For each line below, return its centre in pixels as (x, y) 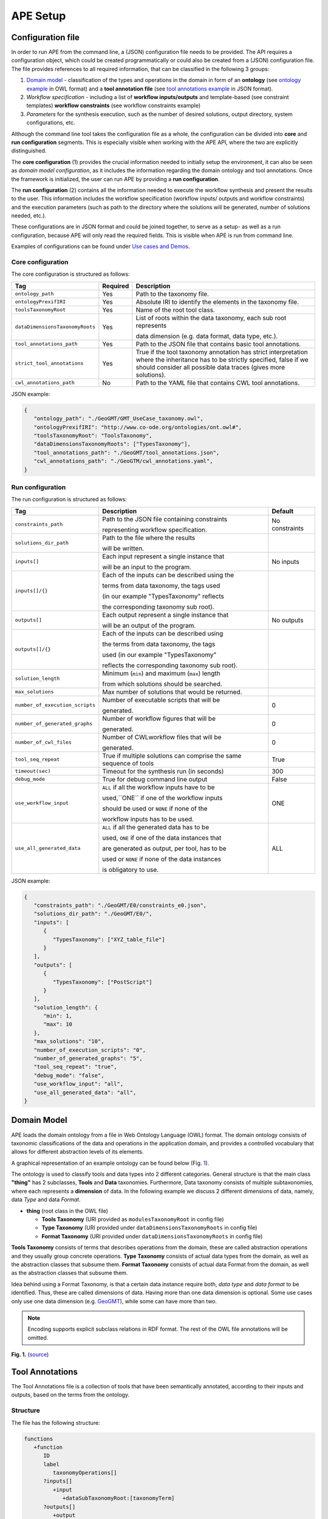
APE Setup (39, 16)
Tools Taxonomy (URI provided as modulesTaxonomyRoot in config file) (133, 1219)
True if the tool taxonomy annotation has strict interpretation (222, 352)
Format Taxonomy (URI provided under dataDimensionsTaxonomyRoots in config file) (152, 1236)
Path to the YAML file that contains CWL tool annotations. (218, 383)
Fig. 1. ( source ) (30, 1354)
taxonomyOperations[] (85, 1473)
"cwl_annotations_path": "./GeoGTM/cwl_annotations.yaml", (123, 461)
